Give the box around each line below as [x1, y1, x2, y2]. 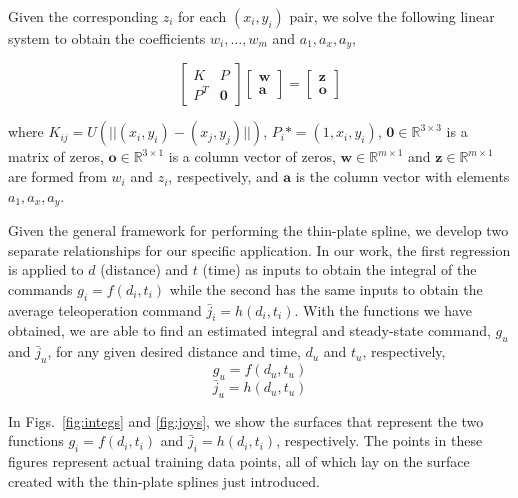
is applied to [8, 259, 84, 280]
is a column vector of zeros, [168, 146, 336, 167]
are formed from [8, 166, 107, 187]
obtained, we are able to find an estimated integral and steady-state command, [8, 320, 491, 341]
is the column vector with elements [295, 166, 510, 187]
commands [8, 278, 73, 299]
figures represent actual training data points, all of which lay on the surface [8, 451, 470, 472]
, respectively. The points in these [276, 430, 483, 451]
